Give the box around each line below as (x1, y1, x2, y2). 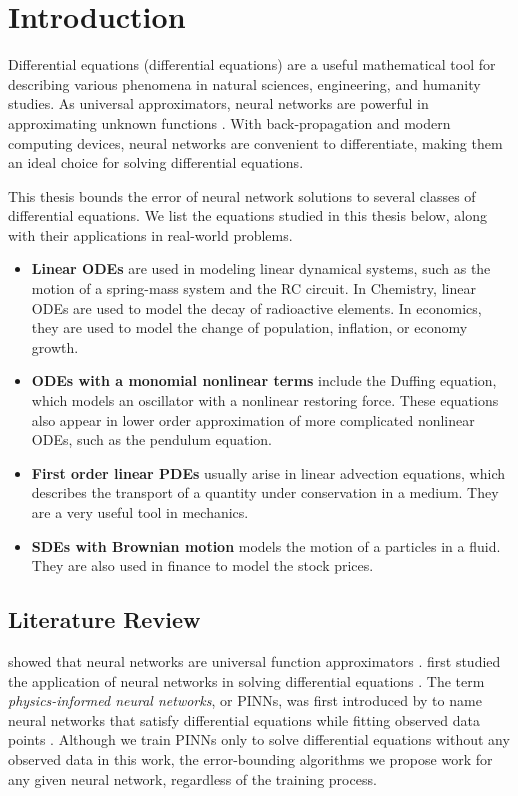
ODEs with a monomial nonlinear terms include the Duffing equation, (31, 370, 497, 391)
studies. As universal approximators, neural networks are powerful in (8, 93, 429, 114)
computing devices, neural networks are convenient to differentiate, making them (8, 132, 503, 153)
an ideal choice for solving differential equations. (8, 152, 304, 173)
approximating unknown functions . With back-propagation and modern (8, 112, 451, 133)
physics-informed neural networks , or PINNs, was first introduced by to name (8, 690, 482, 711)
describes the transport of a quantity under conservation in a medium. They (31, 482, 499, 503)
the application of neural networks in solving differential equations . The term (8, 670, 485, 691)
